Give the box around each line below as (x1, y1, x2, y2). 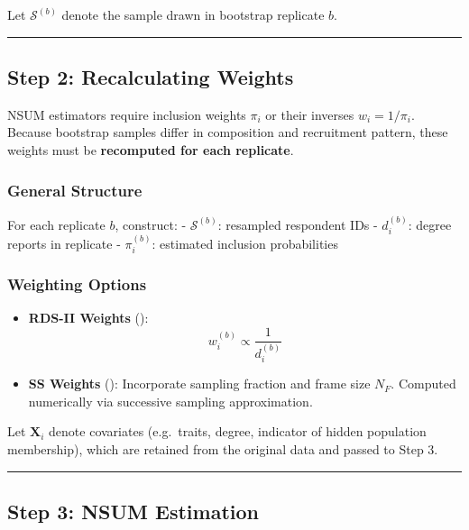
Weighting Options (7, 273, 147, 296)
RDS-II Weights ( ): (28, 308, 149, 327)
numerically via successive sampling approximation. (28, 391, 313, 410)
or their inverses (265, 105, 354, 123)
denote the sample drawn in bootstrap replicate (61, 5, 325, 23)
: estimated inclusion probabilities (152, 233, 338, 252)
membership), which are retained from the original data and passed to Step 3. (7, 440, 438, 458)
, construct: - (115, 215, 187, 233)
